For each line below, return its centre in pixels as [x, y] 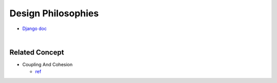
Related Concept [37, 52]
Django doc [35, 29]
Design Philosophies [54, 13]
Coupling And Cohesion [47, 64]
